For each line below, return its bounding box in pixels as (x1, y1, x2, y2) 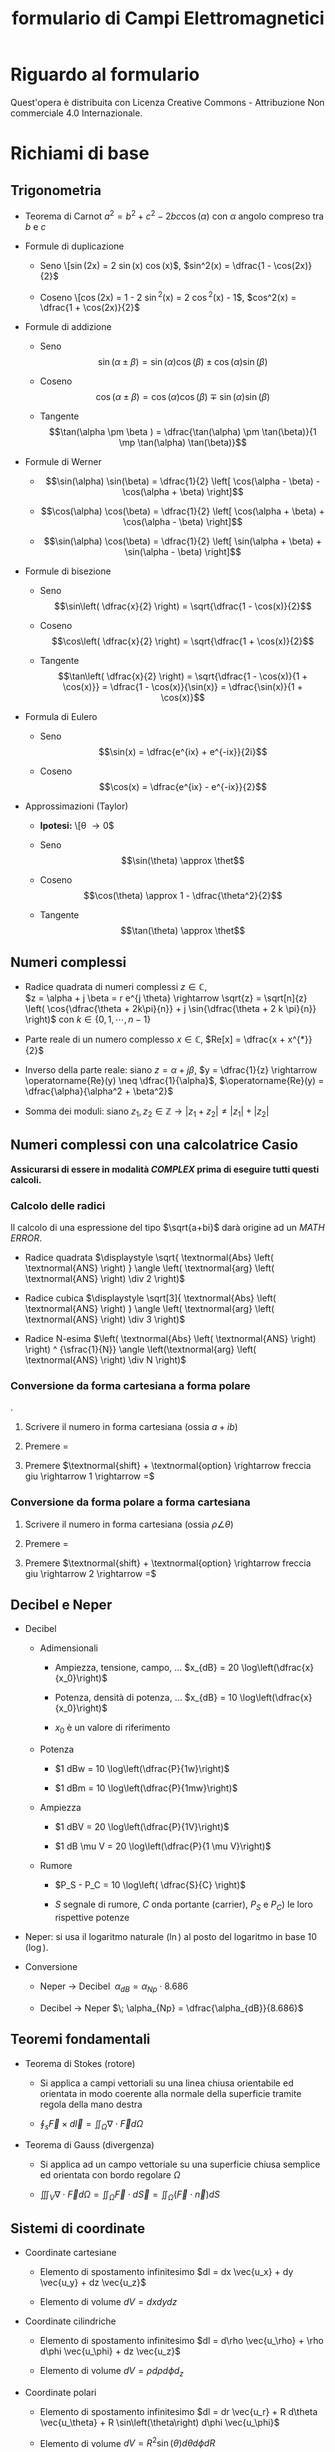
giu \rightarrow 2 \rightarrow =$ (24, 1567, 157, 1579)
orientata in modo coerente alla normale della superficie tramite (39, 2087, 302, 2099)
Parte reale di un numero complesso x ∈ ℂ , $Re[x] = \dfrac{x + (24, 1033, 286, 1046)
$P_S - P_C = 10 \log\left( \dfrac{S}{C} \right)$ (54, 1879, 247, 1891)
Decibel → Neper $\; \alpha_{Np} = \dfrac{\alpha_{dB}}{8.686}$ (39, 2002, 304, 2014)
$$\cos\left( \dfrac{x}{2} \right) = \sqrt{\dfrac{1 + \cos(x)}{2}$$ (51, 635, 315, 647)
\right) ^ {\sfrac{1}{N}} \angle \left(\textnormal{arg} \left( (24, 1343, 257, 1355)
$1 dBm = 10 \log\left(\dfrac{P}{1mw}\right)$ (54, 1782, 238, 1794)
